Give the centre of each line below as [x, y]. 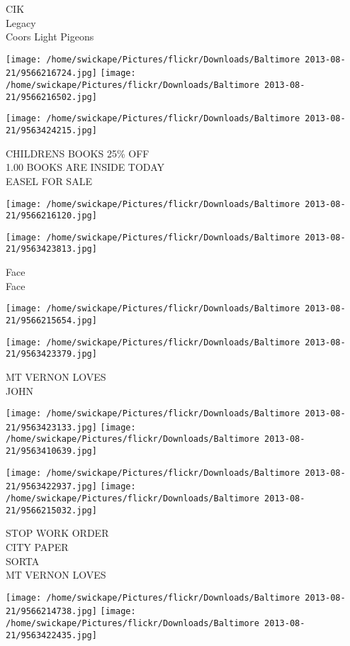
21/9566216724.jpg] [51, 73]
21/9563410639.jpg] [51, 451]
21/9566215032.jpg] [51, 510]
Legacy [21, 22]
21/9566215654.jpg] [51, 320]
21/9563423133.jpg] [51, 427]
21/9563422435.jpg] [51, 635]
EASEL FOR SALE [49, 180]
